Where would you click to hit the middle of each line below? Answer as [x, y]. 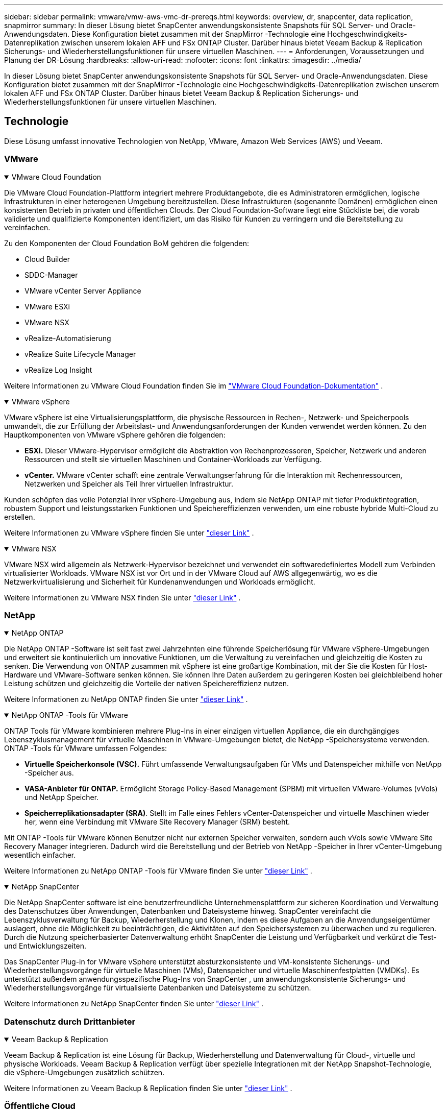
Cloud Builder [47, 259]
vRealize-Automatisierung [68, 338]
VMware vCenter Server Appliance [83, 291]
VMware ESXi [47, 306]
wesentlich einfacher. [40, 855]
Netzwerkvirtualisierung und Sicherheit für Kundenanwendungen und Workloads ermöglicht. [160, 582]
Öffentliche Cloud [40, 1106]
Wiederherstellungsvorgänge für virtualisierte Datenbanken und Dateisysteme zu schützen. [158, 988]
